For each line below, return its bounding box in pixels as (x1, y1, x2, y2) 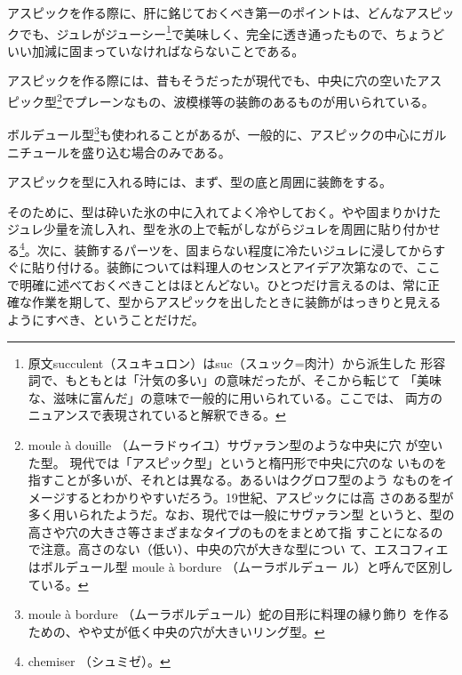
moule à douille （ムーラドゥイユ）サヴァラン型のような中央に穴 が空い (28, 435, 443, 454)
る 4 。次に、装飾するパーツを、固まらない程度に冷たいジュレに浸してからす (7, 237, 446, 259)
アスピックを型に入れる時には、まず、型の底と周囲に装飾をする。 (7, 173, 393, 191)
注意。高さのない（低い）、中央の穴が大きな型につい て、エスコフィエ (40, 540, 449, 558)
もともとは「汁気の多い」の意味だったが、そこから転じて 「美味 (65, 371, 442, 390)
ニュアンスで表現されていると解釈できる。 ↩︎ (28, 406, 286, 424)
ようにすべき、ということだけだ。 (7, 309, 204, 328)
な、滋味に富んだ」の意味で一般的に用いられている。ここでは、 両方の (28, 388, 443, 406)
